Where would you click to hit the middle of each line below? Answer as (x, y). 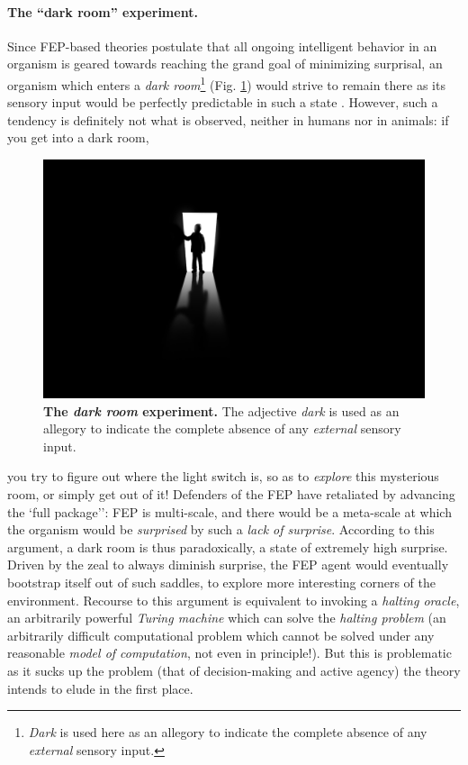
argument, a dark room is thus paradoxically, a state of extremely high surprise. (228, 546)
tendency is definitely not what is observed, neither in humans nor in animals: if (228, 119)
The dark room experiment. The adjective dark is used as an (221, 410)
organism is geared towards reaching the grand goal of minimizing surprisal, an (225, 64)
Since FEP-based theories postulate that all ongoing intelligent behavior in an (222, 46)
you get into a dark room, (78, 137)
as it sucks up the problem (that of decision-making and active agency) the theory (234, 670)
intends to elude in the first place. (100, 688)
